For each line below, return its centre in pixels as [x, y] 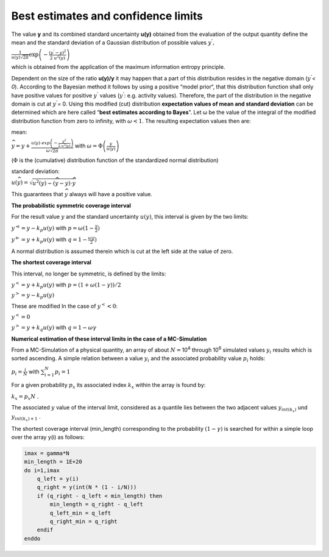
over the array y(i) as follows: [48, 437]
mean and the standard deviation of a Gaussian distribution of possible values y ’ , [113, 42]
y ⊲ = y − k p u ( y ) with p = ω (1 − [53, 228]
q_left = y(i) [58, 479]
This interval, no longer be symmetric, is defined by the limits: [89, 274]
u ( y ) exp [41, 143]
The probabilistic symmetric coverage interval [71, 205]
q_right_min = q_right [84, 522]
